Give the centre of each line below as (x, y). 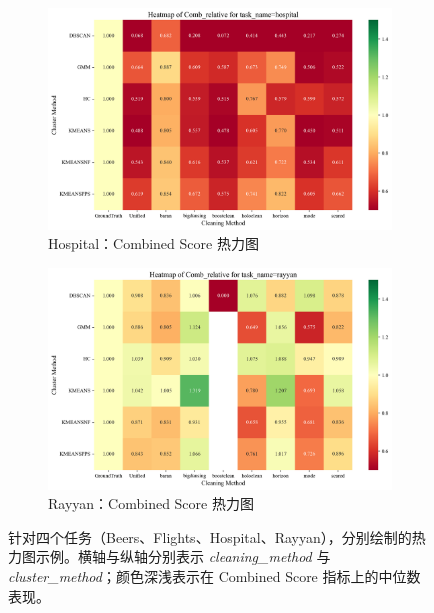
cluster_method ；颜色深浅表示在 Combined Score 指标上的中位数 (214, 576)
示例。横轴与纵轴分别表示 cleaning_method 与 (183, 556)
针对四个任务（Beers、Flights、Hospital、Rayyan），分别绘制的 (210, 536)
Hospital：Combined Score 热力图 (153, 243)
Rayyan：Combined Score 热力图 (151, 503)
